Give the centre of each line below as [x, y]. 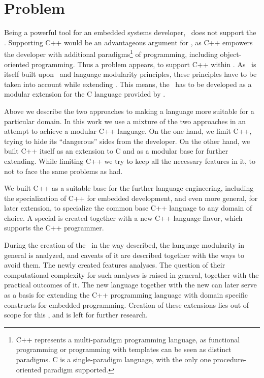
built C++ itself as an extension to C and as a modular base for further [116, 151]
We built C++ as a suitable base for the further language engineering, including [129, 188]
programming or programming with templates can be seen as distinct [124, 349]
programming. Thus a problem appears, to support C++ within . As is [144, 64]
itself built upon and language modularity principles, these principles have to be [130, 74]
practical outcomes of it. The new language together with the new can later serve [130, 285]
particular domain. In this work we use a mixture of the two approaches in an [125, 121]
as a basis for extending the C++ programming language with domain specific [126, 295]
